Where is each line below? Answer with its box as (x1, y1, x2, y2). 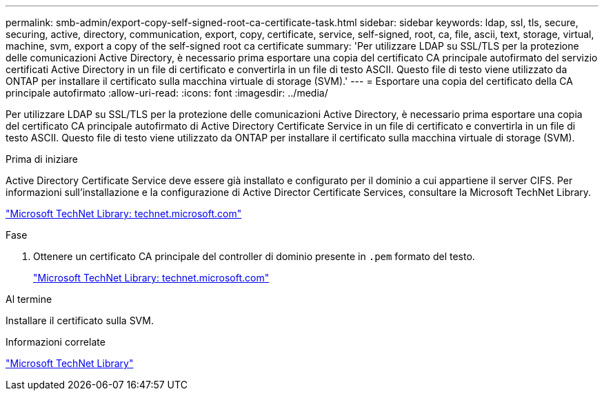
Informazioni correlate (6, 336, 105, 348)
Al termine (6, 293, 52, 305)
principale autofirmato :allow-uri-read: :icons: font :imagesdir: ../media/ (6, 87, 328, 99)
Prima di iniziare (6, 153, 78, 165)
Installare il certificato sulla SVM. (6, 315, 154, 326)
